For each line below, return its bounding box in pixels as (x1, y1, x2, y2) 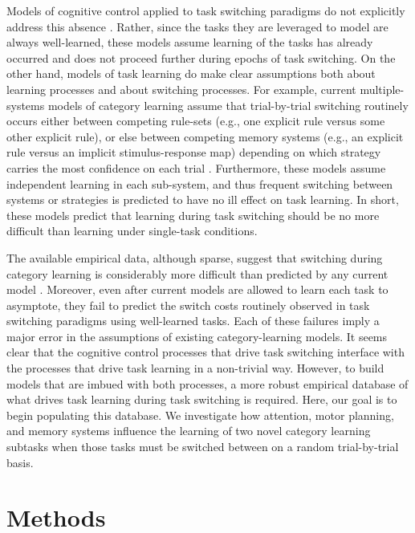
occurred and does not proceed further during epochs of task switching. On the (6, 49, 396, 66)
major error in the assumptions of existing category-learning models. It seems (6, 328, 388, 344)
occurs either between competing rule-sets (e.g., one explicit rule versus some (6, 112, 385, 129)
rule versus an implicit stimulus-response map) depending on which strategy (6, 144, 381, 161)
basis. (6, 454, 34, 470)
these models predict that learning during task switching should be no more (6, 206, 380, 223)
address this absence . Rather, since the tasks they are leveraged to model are (6, 18, 389, 35)
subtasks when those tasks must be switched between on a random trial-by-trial (6, 438, 399, 455)
